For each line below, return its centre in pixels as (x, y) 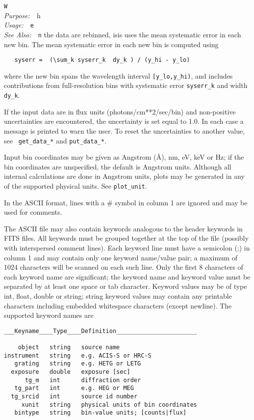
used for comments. (33, 212)
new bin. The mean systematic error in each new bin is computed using (111, 44)
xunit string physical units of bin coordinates (109, 405)
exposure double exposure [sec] (71, 372)
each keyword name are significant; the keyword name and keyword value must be (127, 276)
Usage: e (19, 25)
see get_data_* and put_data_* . (55, 140)
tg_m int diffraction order (83, 380)
